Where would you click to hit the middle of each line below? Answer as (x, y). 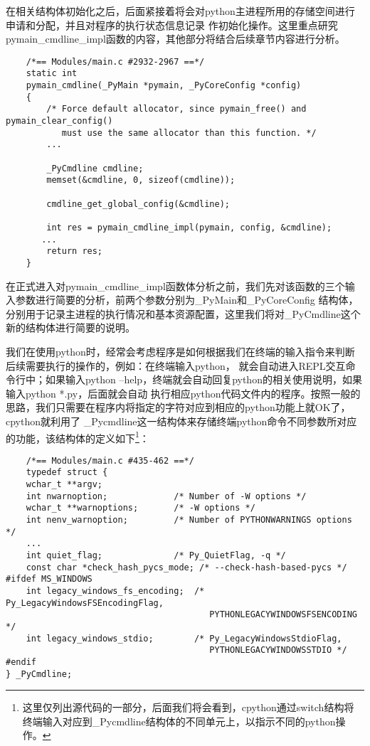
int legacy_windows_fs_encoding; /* (115, 591)
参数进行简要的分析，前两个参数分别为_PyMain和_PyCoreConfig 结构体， (187, 300)
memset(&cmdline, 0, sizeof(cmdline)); (141, 180)
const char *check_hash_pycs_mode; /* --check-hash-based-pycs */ (186, 567)
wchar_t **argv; (64, 485)
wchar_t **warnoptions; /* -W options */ (141, 508)
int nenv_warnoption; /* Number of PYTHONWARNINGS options (189, 520)
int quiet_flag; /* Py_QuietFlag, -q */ (156, 556)
